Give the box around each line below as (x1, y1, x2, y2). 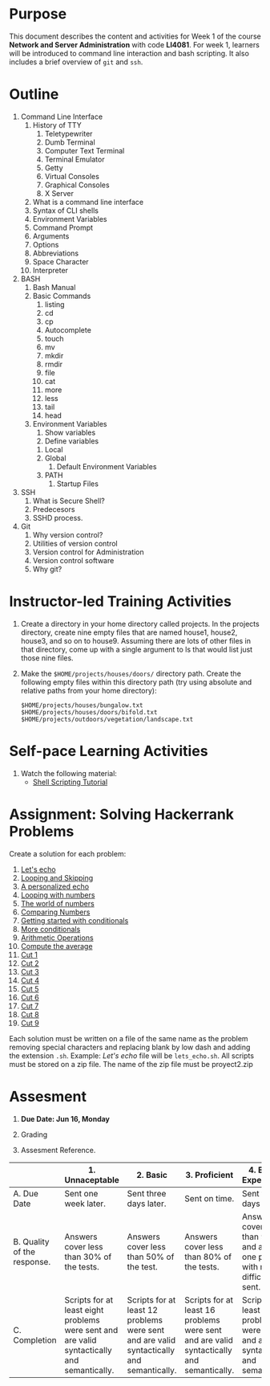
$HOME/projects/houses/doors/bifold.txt (20, 708, 158, 716)
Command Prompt (32, 223, 94, 232)
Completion (13, 1335, 57, 1346)
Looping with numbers (20, 889, 95, 900)
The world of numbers (20, 898, 95, 908)
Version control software (32, 555, 115, 565)
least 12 (127, 1304, 159, 1315)
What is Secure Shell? (32, 496, 105, 505)
